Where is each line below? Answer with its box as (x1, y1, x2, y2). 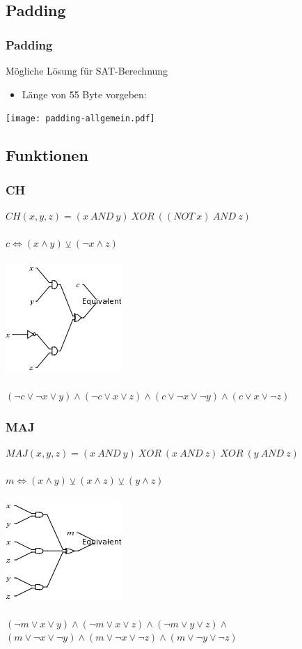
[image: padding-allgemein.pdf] (6, 114, 155, 124)
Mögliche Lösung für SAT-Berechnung (6, 63, 168, 77)
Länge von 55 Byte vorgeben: (22, 86, 147, 101)
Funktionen (6, 144, 88, 166)
